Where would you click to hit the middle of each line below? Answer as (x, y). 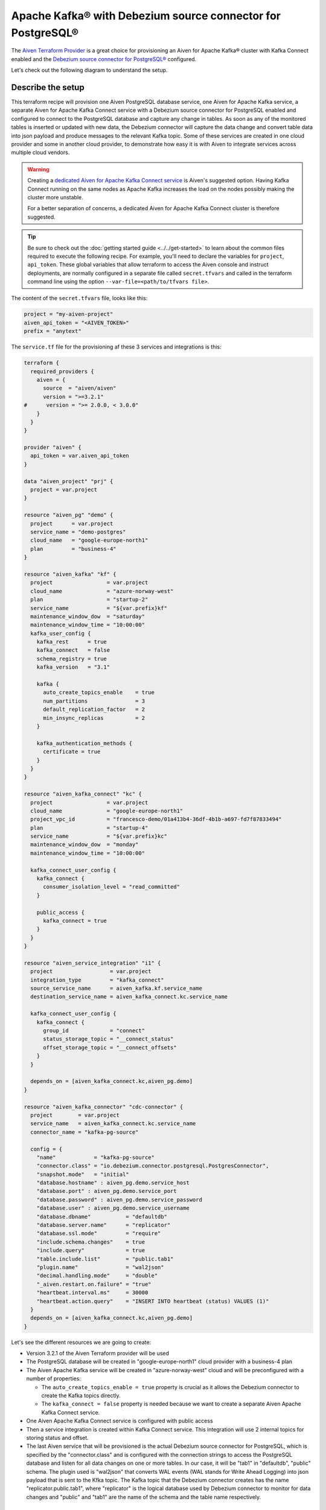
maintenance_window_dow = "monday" (85, 845)
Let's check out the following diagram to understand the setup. (89, 70)
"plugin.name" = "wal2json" (100, 1267)
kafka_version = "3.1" (73, 667)
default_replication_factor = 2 (94, 709)
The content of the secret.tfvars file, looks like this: (79, 298)
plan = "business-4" (74, 549)
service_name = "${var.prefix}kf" (99, 608)
